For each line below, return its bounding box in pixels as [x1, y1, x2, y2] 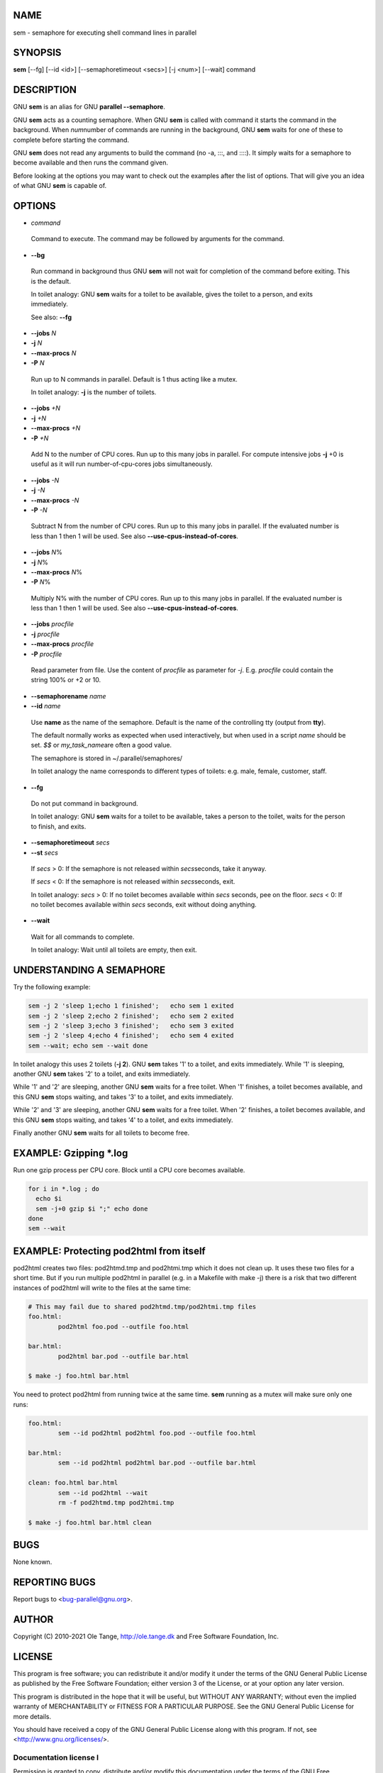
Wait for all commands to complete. [30, 933, 135, 941]
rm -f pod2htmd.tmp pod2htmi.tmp [57, 1499, 174, 1506]
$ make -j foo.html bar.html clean [28, 1518, 152, 1526]
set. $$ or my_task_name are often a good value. [30, 741, 172, 750]
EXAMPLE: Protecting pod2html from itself [13, 1245, 206, 1257]
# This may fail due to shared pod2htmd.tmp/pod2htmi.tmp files [28, 1302, 257, 1311]
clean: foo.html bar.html [28, 1479, 118, 1487]
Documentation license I [13, 1752, 99, 1762]
